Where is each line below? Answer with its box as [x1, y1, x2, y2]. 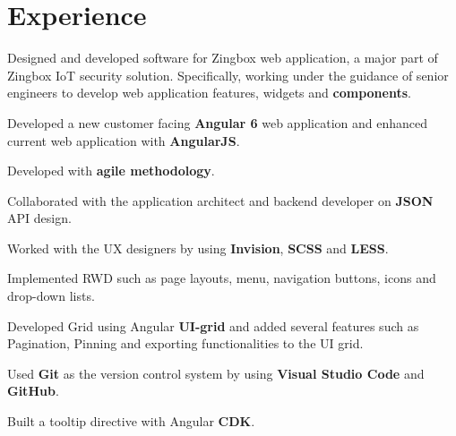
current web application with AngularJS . [7, 131, 240, 150]
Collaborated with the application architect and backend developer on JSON [7, 191, 434, 209]
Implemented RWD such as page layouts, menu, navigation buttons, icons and [7, 269, 436, 287]
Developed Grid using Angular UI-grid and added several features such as [7, 316, 419, 335]
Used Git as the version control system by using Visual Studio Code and [7, 363, 425, 382]
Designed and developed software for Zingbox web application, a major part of [7, 48, 438, 67]
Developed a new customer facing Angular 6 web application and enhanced [7, 113, 427, 132]
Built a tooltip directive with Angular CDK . [7, 412, 255, 431]
